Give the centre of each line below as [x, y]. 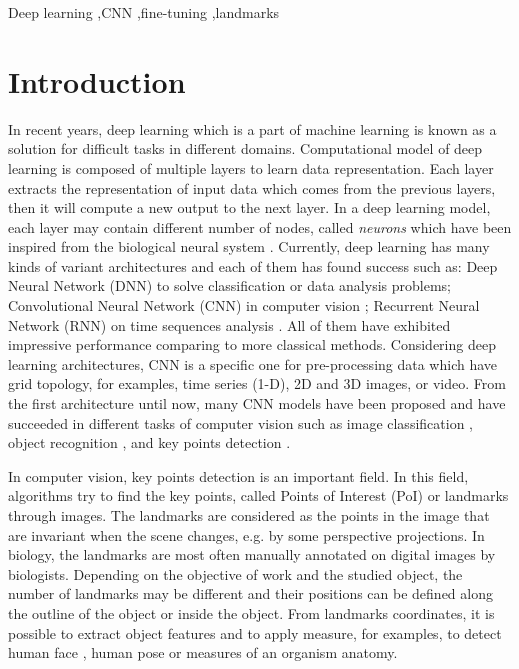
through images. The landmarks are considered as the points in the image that [249, 515]
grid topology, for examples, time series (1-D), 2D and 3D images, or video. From [257, 383]
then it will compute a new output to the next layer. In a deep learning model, [249, 207]
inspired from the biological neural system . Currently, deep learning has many [249, 246]
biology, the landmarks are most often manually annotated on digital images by [252, 554]
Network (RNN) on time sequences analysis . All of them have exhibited [229, 324]
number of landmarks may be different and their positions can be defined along [250, 593]
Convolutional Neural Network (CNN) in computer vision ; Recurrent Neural [244, 305]
